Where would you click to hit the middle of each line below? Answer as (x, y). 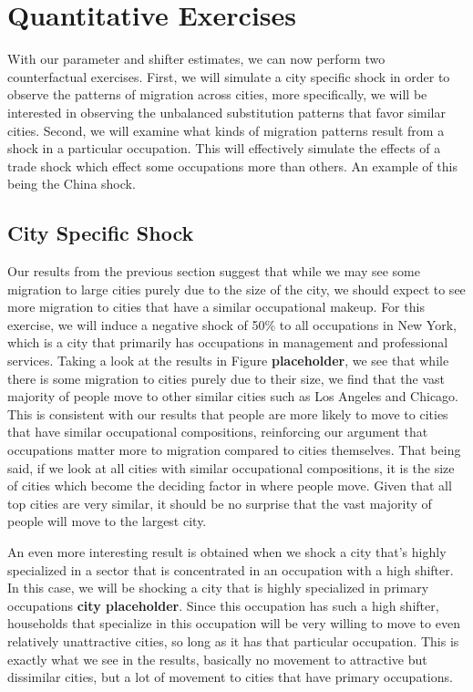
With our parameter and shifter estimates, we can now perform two (196, 59)
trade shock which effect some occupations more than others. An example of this (232, 165)
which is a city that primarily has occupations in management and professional (228, 342)
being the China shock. (72, 184)
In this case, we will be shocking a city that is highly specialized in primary (218, 588)
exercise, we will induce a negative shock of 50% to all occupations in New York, (232, 324)
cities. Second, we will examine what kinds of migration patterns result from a (226, 130)
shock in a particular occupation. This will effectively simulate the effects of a (224, 148)
